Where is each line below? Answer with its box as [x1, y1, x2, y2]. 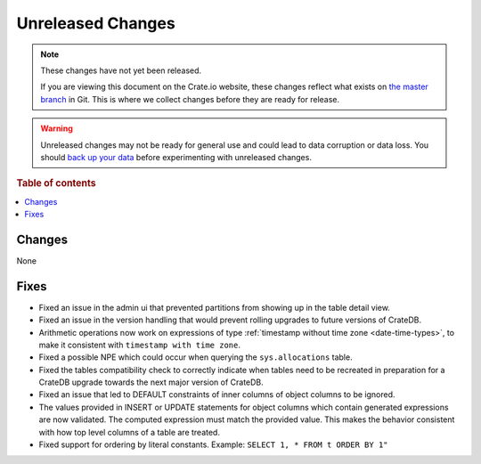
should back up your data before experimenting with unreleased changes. [40, 151, 312, 162]
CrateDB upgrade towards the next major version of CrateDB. [38, 377, 265, 387]
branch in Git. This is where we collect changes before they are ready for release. [40, 94, 340, 104]
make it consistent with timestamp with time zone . [38, 339, 240, 350]
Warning [40, 123, 73, 134]
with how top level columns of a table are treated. [38, 427, 220, 437]
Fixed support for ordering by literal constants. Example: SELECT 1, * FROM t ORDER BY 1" [38, 439, 388, 450]
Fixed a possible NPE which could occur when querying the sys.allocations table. [38, 352, 353, 362]
